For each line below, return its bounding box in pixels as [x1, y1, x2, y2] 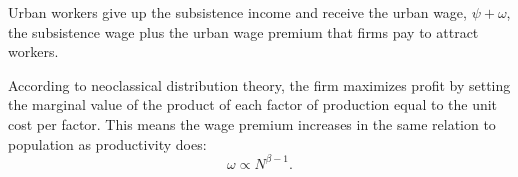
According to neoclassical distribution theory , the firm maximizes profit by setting [8, 74, 511, 95]
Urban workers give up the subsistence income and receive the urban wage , [8, 2, 467, 22]
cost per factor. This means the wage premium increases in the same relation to [8, 113, 496, 134]
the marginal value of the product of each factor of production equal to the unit [8, 94, 498, 115]
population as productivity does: [8, 133, 207, 154]
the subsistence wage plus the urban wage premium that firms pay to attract [8, 21, 479, 42]
